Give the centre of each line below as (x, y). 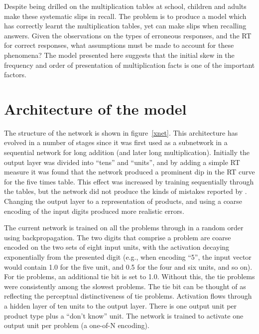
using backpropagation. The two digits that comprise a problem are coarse (118, 237)
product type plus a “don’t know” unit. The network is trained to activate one (124, 315)
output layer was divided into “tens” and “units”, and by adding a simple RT (122, 162)
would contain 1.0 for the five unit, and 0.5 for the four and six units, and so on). (128, 266)
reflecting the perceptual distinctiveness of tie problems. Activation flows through (128, 296)
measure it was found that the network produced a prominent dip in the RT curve (129, 172)
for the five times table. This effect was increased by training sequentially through (129, 181)
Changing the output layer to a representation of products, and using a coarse (123, 201)
